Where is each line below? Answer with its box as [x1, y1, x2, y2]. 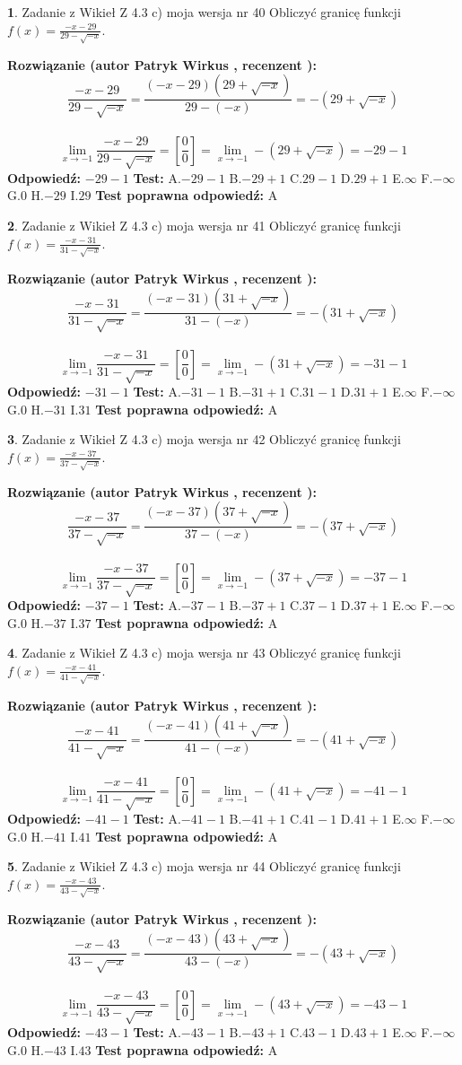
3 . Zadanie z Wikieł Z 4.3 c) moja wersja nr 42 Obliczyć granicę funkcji [7, 430, 401, 449]
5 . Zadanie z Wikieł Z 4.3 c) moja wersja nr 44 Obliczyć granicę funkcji [7, 857, 401, 876]
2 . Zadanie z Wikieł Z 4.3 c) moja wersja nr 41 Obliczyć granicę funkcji [7, 216, 401, 235]
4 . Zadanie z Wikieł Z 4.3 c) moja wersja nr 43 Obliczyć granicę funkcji [7, 643, 401, 662]
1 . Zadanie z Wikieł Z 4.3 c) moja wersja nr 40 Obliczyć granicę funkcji [7, 3, 401, 21]
